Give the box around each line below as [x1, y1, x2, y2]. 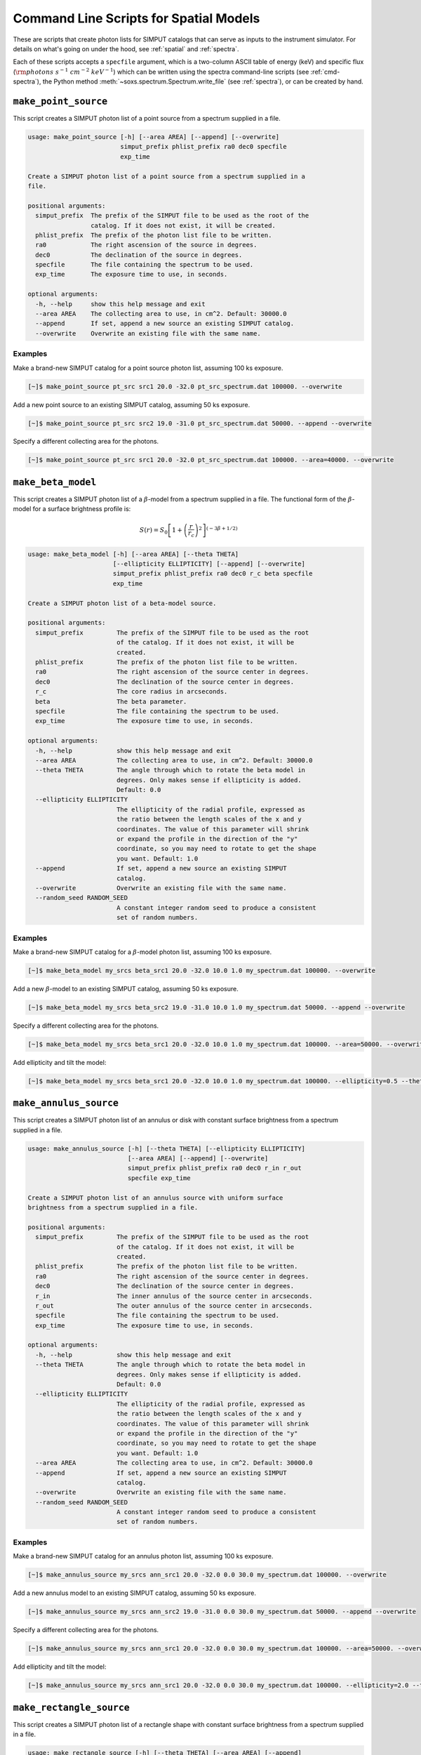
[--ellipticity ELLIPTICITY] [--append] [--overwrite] [112, 560, 305, 568]
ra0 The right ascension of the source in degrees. [35, 241, 258, 249]
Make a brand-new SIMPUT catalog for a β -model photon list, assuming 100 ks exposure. [13, 948, 272, 956]
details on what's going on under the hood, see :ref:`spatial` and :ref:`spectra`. [13, 44, 239, 53]
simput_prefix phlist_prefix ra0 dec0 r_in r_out [127, 1164, 302, 1172]
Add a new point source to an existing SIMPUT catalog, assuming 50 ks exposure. [13, 400, 250, 409]
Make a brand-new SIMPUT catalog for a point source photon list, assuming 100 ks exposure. [13, 364, 283, 372]
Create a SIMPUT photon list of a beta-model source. [27, 599, 217, 607]
